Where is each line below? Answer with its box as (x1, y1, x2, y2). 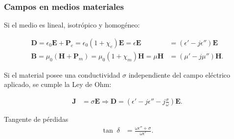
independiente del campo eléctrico (128, 69, 231, 80)
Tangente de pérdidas (4, 114, 69, 124)
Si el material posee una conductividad (4, 69, 120, 80)
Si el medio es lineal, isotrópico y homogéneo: (4, 20, 140, 30)
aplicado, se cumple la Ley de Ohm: (4, 79, 112, 89)
